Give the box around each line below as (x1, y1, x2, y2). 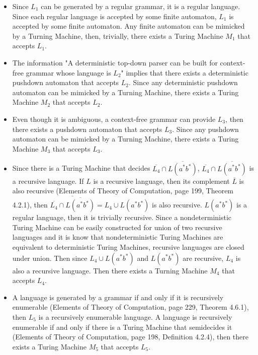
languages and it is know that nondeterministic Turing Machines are (12, 232, 223, 242)
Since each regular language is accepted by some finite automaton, (12, 11, 217, 21)
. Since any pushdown (172, 123, 239, 134)
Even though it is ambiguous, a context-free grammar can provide (12, 113, 216, 124)
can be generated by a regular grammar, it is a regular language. (41, 1, 240, 11)
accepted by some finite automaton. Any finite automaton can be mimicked (12, 21, 245, 31)
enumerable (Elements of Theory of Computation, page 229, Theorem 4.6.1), (12, 302, 249, 312)
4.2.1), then (12, 199, 48, 210)
